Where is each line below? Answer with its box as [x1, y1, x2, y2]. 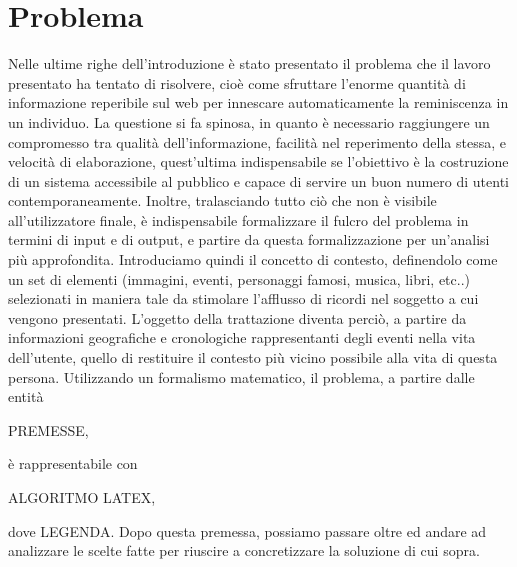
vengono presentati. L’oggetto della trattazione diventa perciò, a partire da [8, 307, 467, 328]
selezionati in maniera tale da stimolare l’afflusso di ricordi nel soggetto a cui [8, 288, 479, 309]
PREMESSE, [8, 419, 89, 440]
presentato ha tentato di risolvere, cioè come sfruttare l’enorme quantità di [8, 72, 466, 93]
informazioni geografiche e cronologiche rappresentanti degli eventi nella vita [8, 327, 476, 348]
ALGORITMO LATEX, [8, 487, 156, 507]
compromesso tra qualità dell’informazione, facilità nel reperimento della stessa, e [8, 131, 506, 152]
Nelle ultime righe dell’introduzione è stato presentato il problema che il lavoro [8, 53, 491, 74]
